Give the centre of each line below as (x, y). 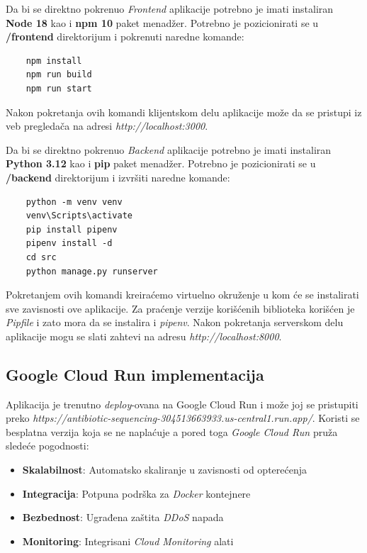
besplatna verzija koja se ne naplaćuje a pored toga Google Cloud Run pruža (172, 431)
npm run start (59, 88)
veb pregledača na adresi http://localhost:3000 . (107, 126)
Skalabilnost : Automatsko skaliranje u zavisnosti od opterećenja (165, 470)
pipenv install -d (69, 244)
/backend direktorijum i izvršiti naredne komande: (118, 177)
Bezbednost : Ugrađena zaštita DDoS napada (123, 517)
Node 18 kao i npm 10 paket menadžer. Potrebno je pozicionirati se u (162, 22)
